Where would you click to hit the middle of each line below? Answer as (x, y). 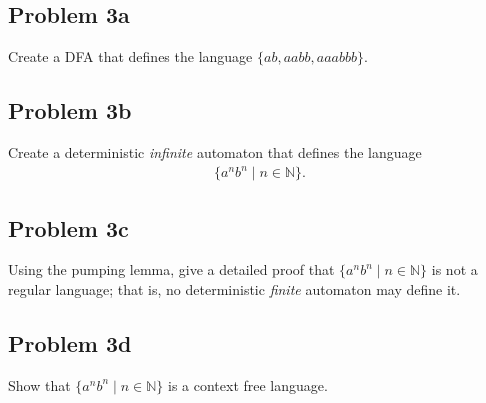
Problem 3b (70, 110)
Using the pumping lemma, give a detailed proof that (171, 269)
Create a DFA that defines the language (130, 56)
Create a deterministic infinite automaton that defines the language (215, 152)
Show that (39, 384)
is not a (454, 269)
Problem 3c (68, 227)
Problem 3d (70, 342)
